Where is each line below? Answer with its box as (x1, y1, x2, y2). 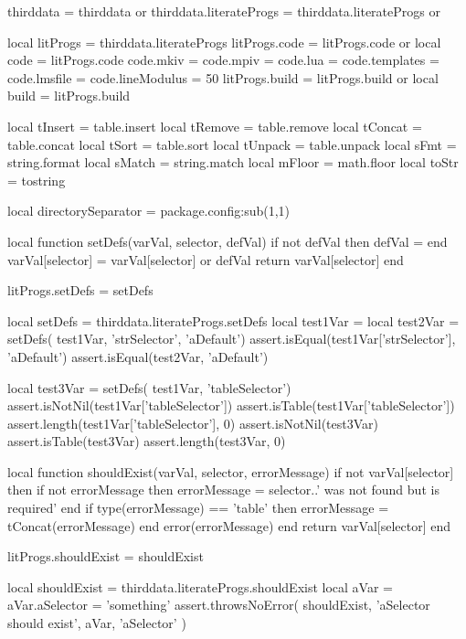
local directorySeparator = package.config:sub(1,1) (7, 201, 291, 220)
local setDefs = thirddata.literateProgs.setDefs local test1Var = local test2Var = (7, 311, 460, 330)
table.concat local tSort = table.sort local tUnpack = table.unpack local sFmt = (7, 134, 457, 154)
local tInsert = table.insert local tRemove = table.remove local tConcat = (7, 116, 422, 135)
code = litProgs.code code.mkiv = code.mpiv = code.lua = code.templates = (7, 50, 440, 69)
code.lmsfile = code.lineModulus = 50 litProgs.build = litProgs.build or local (7, 68, 439, 87)
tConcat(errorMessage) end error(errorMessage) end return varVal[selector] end (7, 516, 451, 535)
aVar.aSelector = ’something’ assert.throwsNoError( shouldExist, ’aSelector (7, 595, 430, 614)
